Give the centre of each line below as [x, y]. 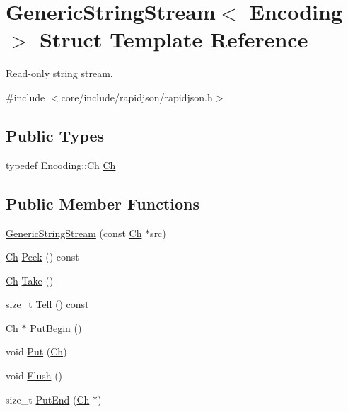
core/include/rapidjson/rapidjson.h [137, 97]
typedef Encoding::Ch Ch [61, 165]
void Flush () [34, 376]
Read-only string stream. [59, 73]
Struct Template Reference [174, 39]
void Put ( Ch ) [36, 351]
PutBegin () [56, 327]
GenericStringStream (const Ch [74, 233]
